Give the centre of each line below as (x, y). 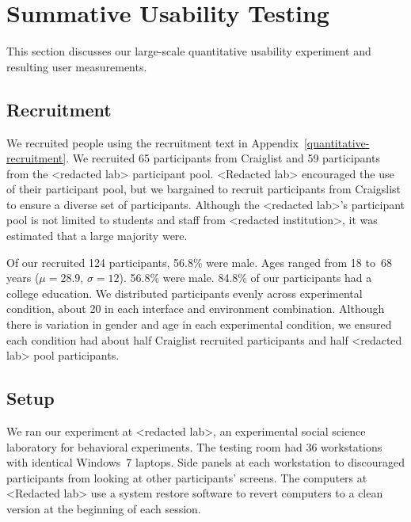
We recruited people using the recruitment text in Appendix (152, 142)
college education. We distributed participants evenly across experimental (185, 293)
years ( (23, 278)
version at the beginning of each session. (104, 509)
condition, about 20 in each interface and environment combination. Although (196, 309)
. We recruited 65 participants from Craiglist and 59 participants (223, 158)
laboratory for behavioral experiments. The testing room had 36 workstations (194, 446)
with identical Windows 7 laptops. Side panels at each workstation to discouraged (205, 462)
